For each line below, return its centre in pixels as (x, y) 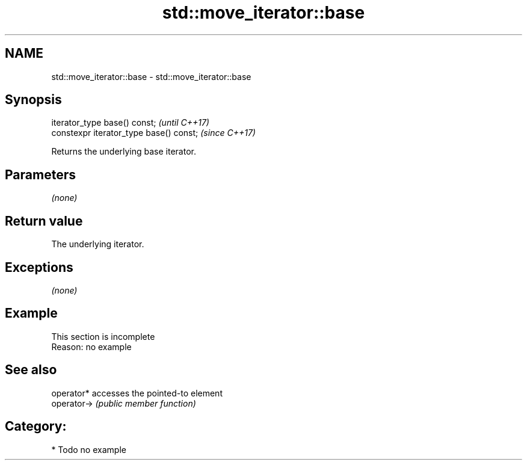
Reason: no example (91, 346)
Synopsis (33, 100)
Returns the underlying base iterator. (124, 152)
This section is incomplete (103, 336)
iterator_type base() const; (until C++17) (130, 123)
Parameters (40, 174)
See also (31, 370)
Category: (36, 427)
